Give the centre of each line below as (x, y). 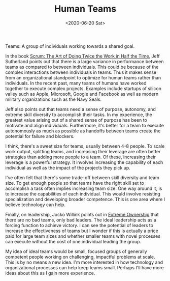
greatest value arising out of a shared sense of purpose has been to (76, 120)
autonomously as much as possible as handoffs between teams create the (83, 131)
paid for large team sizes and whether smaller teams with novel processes (83, 236)
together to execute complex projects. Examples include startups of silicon (83, 88)
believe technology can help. (36, 205)
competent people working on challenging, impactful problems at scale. (80, 257)
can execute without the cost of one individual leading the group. (73, 241)
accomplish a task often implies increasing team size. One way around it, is (84, 188)
